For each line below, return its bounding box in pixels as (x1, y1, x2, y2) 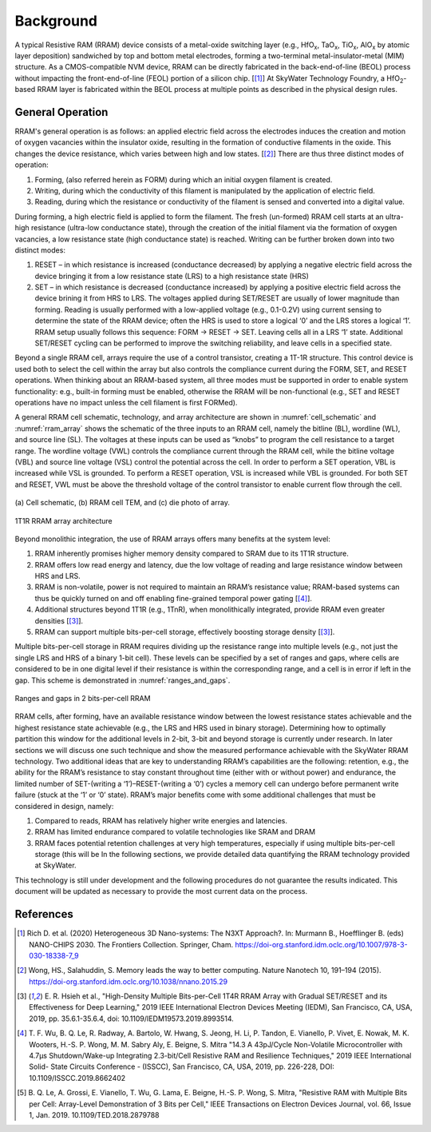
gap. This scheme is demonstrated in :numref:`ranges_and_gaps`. (14, 676, 231, 685)
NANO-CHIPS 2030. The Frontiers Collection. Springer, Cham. (29, 939, 234, 949)
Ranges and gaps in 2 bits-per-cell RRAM (14, 693, 151, 703)
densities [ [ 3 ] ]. (34, 616, 84, 625)
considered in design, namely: (14, 801, 114, 811)
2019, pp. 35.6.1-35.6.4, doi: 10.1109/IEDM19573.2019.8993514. (29, 1014, 235, 1023)
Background (14, 12, 97, 30)
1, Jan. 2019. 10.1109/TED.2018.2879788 (29, 1110, 160, 1119)
